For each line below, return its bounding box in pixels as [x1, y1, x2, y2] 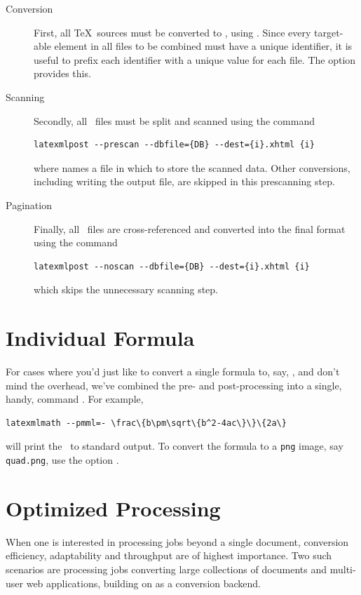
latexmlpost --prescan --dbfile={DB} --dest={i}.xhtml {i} [34, 140, 315, 150]
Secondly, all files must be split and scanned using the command [34, 113, 315, 128]
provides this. [34, 66, 91, 81]
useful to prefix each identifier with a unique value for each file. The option [34, 52, 356, 67]
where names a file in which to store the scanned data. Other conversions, [34, 160, 350, 175]
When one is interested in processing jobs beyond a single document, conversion [6, 534, 349, 549]
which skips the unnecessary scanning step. [34, 282, 218, 297]
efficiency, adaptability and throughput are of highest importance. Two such [6, 548, 332, 563]
